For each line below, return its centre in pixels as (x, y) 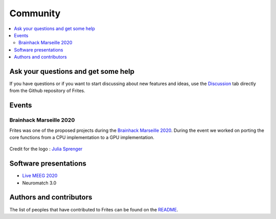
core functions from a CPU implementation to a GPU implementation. (82, 137)
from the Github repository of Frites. (47, 91)
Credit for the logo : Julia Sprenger (46, 149)
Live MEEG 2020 (40, 176)
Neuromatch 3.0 (39, 183)
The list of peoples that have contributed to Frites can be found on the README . (94, 209)
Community (35, 13)
